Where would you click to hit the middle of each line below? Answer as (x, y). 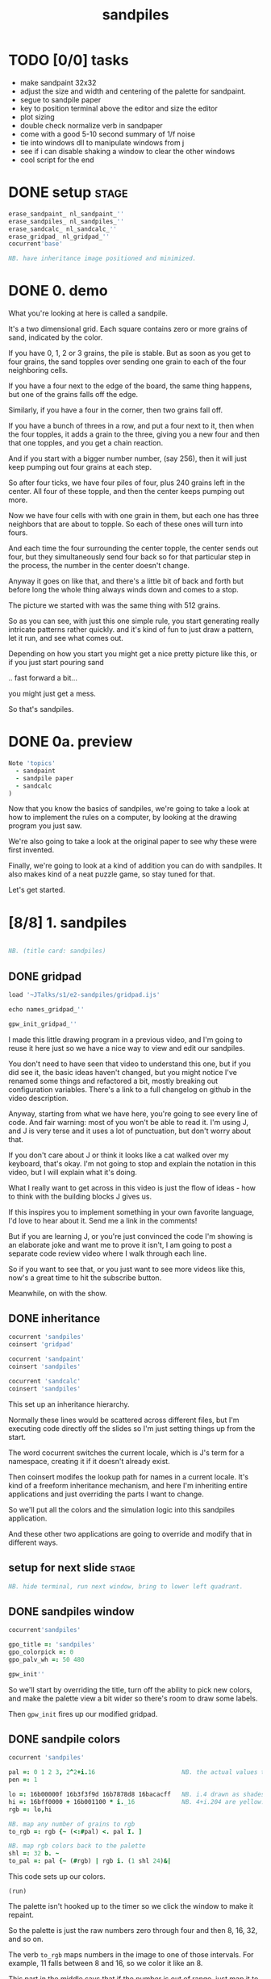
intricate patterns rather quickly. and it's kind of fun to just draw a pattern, (131, 630)
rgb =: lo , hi (30, 1810)
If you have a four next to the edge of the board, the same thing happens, (130, 386)
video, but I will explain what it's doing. (73, 1172)
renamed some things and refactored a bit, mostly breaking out (113, 1081)
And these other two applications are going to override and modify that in (130, 1533)
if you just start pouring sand (56, 663)
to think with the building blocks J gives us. (80, 1196)
